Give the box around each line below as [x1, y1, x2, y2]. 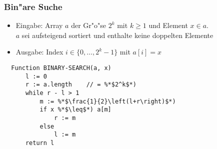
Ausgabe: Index [15, 46, 63, 57]
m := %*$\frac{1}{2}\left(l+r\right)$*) [39, 97, 176, 105]
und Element [148, 20, 188, 30]
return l [25, 139, 54, 146]
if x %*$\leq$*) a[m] [39, 106, 111, 113]
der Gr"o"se [71, 20, 106, 30]
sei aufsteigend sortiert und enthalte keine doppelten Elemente [21, 29, 213, 40]
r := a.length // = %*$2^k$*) [25, 81, 136, 88]
